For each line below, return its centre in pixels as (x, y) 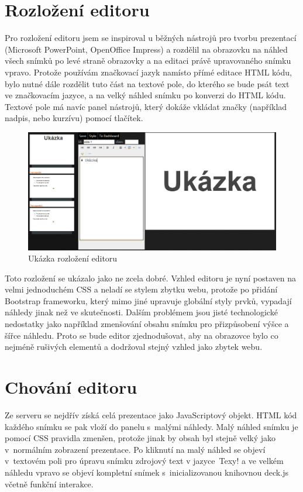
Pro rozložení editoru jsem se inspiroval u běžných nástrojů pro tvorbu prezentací (151, 38)
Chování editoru (71, 387)
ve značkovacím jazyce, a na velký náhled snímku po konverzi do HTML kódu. (145, 95)
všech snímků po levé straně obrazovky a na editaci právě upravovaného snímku (148, 61)
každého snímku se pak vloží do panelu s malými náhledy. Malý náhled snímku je (151, 426)
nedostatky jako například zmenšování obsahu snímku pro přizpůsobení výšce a (147, 324)
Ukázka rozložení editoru (73, 258)
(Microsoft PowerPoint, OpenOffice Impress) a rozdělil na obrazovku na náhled (146, 49)
